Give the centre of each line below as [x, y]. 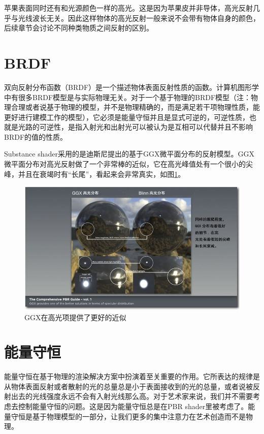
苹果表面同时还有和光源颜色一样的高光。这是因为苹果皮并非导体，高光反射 [128, 8]
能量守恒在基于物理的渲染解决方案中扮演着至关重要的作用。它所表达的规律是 [132, 376]
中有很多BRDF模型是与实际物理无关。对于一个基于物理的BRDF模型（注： [128, 97]
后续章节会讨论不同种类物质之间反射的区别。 [79, 28]
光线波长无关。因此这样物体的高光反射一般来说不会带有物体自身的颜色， [139, 18]
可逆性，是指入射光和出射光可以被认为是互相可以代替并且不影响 [146, 127]
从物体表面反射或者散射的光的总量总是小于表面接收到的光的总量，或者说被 [128, 386]
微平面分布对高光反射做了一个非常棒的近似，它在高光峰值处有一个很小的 [125, 164]
